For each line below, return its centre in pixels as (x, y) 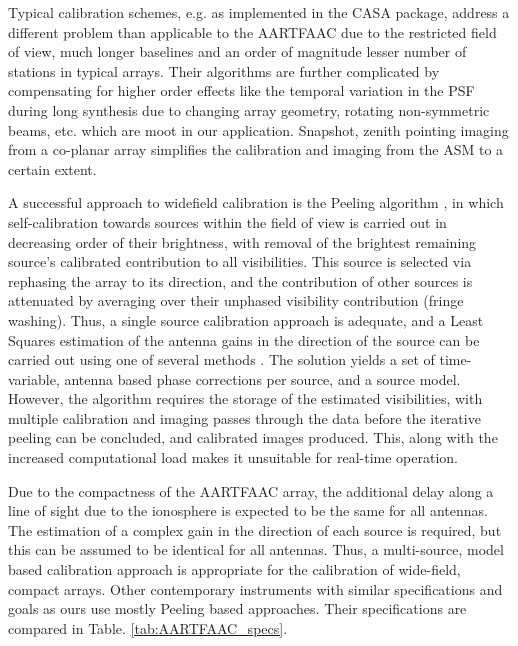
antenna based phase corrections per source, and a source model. (262, 378)
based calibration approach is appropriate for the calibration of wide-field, (234, 569)
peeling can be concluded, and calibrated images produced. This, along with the (253, 437)
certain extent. (52, 168)
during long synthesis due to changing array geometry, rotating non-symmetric (249, 109)
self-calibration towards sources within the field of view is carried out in (227, 221)
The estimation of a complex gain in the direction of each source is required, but (255, 529)
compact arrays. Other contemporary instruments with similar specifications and (255, 588)
